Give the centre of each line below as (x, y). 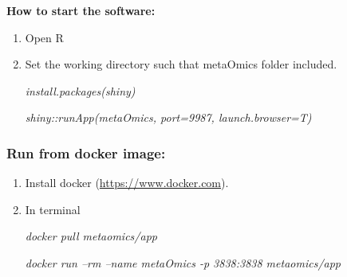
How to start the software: (81, 10)
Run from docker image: (86, 152)
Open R (44, 37)
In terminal (53, 209)
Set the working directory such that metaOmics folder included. (181, 64)
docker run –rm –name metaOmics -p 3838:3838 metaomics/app (183, 262)
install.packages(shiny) (80, 90)
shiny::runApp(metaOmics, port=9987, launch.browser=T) (168, 117)
